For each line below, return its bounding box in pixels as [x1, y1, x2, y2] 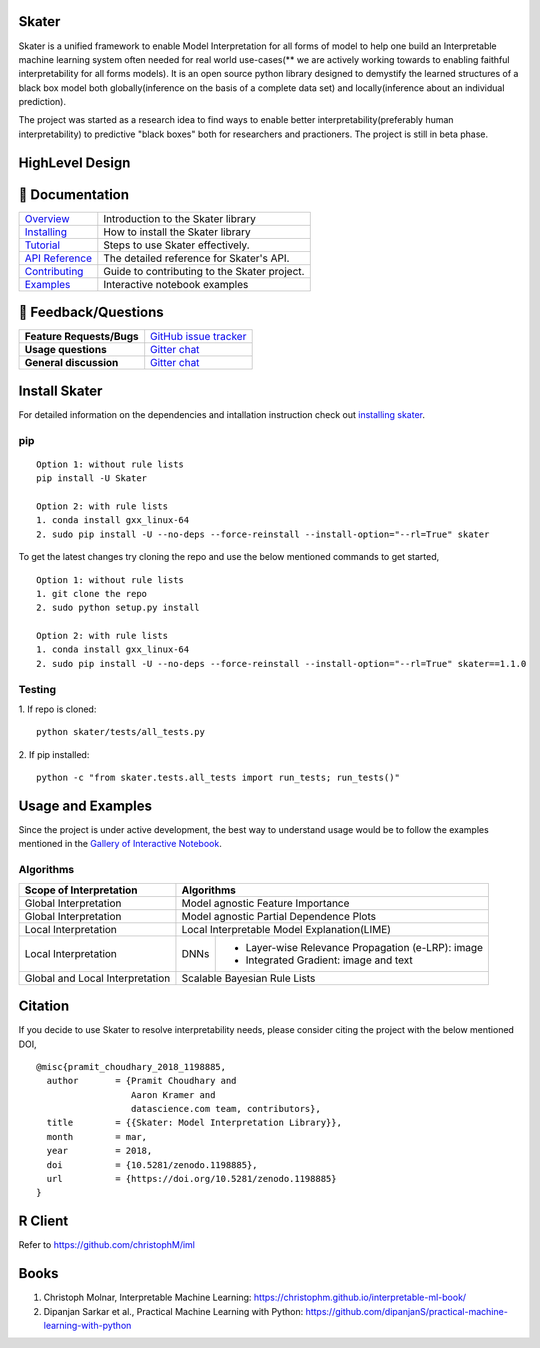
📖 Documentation [18, 186, 130, 203]
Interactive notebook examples [103, 277, 249, 291]
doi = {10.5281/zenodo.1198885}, [46, 1159, 259, 1170]
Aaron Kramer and [130, 1089, 216, 1100]
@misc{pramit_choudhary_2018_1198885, [36, 1061, 227, 1072]
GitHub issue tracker [150, 330, 247, 344]
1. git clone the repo [36, 588, 148, 599]
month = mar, [46, 1131, 148, 1142]
